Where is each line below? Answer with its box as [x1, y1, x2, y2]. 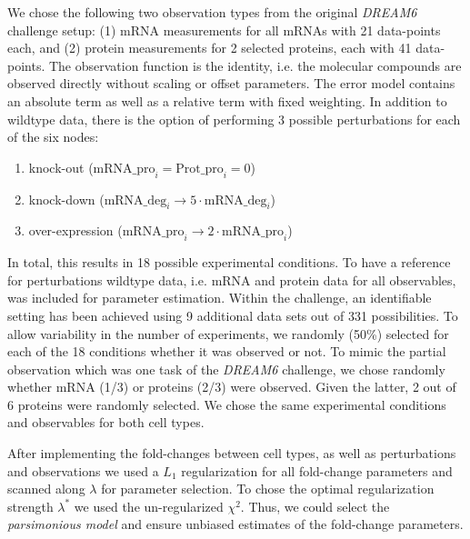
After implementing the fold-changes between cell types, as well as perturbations [7, 444, 456, 463]
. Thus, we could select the [240, 496, 390, 515]
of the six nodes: [7, 127, 99, 146]
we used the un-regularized [74, 496, 224, 515]
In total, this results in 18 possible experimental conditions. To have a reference [7, 253, 451, 272]
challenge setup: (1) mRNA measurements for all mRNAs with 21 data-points [7, 20, 441, 39]
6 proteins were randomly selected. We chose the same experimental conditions [7, 394, 446, 414]
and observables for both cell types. [7, 413, 205, 432]
